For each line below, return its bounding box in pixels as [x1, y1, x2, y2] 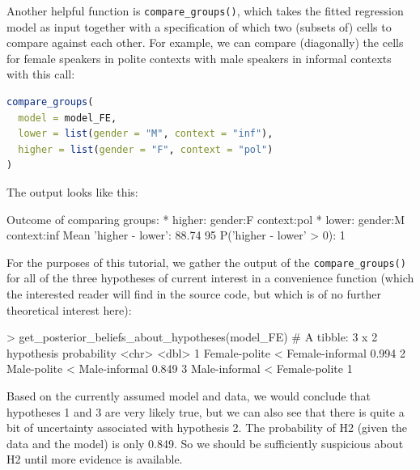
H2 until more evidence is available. [6, 451, 183, 468]
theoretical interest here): [6, 301, 132, 318]
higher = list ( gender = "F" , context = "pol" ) [18, 143, 274, 155]
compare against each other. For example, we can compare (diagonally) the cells [6, 34, 404, 51]
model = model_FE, [18, 112, 117, 124]
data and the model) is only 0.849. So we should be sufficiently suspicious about [6, 434, 404, 451]
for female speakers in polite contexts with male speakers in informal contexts [6, 49, 392, 66]
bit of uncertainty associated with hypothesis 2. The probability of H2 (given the [6, 419, 408, 436]
